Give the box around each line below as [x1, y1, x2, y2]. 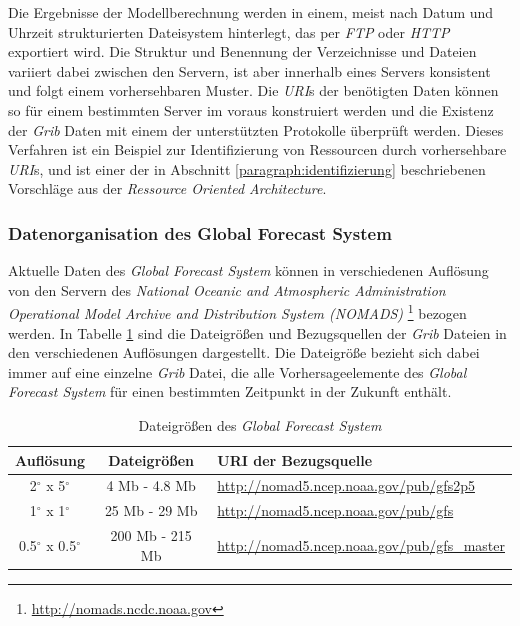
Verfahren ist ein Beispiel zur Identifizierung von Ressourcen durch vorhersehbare [8, 139, 507, 160]
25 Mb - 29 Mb [104, 500, 198, 521]
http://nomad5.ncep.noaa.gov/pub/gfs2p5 [217, 475, 475, 496]
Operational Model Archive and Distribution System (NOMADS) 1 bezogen [8, 300, 467, 323]
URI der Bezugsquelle [217, 449, 373, 470]
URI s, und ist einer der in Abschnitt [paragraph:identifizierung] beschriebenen [8, 158, 486, 179]
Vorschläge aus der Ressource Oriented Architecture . [8, 178, 327, 199]
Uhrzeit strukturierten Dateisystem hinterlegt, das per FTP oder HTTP [8, 21, 450, 42]
